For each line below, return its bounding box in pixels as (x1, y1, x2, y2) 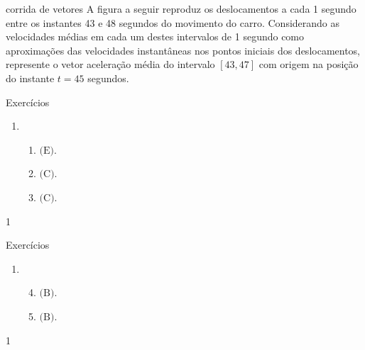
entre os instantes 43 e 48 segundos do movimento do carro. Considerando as (6, 15, 340, 30)
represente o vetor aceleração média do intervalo (6, 57, 215, 72)
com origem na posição (258, 57, 359, 72)
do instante (6, 70, 55, 85)
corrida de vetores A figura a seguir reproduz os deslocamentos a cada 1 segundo (6, 1, 356, 16)
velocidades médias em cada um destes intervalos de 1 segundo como (6, 29, 305, 44)
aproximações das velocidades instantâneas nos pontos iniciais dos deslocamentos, (6, 43, 361, 57)
